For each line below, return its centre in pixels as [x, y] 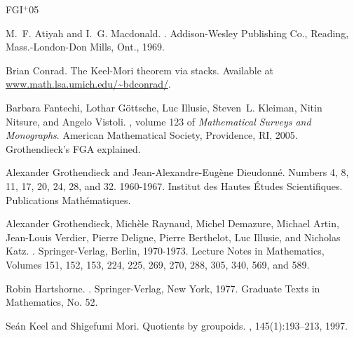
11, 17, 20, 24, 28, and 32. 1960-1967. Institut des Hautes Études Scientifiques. [174, 185]
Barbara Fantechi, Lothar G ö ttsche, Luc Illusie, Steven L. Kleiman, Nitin [164, 107]
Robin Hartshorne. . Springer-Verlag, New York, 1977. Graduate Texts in [163, 288]
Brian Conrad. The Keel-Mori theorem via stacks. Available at [139, 70]
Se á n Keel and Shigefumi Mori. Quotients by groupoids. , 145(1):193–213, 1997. [177, 325]
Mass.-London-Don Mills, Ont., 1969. [85, 47]
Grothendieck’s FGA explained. [73, 148]
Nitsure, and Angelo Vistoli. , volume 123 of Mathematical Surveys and [158, 121]
